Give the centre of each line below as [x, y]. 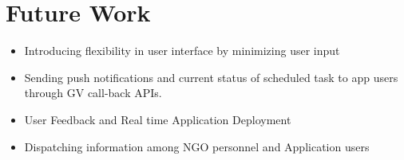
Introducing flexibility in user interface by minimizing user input [182, 51]
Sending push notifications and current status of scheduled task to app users [211, 77]
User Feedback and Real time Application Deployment [158, 119]
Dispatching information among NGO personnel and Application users [197, 146]
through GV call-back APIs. [93, 93]
